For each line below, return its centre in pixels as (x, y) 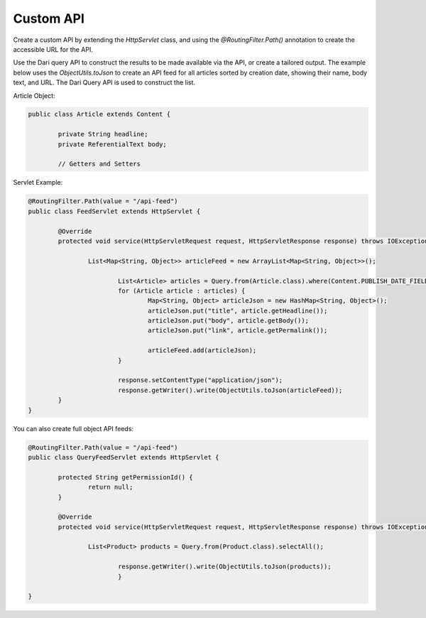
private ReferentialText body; (112, 144)
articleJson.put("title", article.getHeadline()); (238, 310)
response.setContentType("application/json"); (200, 380)
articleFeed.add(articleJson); (202, 351)
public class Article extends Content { (99, 114)
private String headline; (103, 134)
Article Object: (34, 95)
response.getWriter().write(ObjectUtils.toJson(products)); (224, 567)
